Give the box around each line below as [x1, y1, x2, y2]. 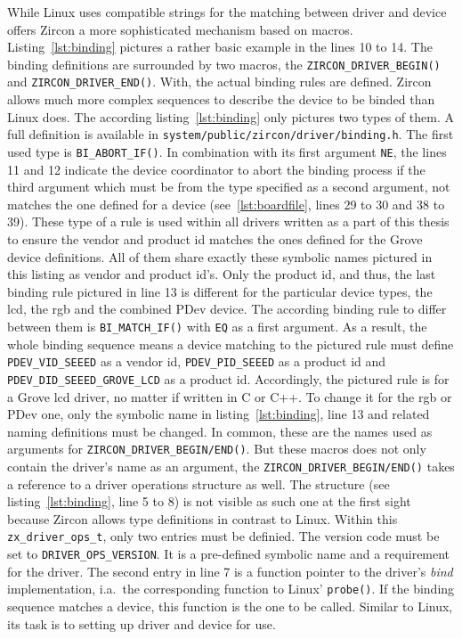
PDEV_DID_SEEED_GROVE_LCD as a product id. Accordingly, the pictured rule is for [7, 369, 450, 388]
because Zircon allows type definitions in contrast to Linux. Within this [7, 509, 398, 528]
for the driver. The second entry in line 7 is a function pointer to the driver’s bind [7, 561, 453, 580]
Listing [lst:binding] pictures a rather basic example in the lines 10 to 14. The [7, 37, 433, 56]
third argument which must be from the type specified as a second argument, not [7, 177, 450, 196]
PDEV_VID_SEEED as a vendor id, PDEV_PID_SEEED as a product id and [7, 352, 386, 371]
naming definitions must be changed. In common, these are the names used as [7, 422, 433, 440]
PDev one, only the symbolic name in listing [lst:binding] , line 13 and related [7, 405, 430, 423]
